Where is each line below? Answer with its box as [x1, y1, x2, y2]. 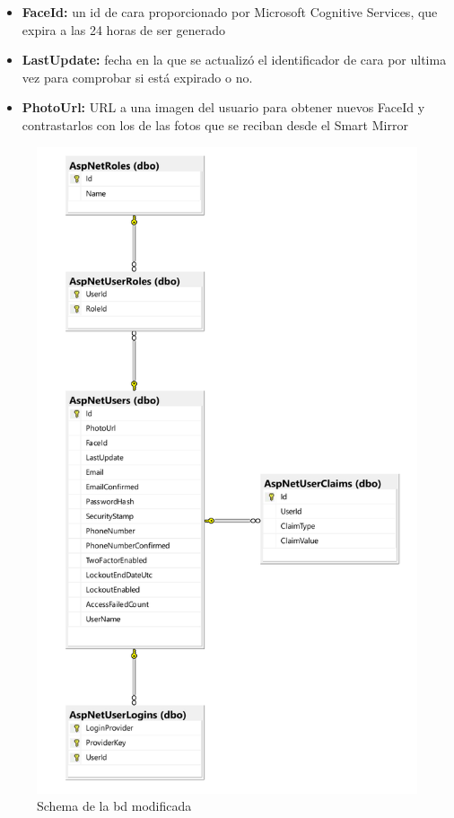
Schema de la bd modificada [37, 796, 192, 815]
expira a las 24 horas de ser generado [22, 20, 226, 39]
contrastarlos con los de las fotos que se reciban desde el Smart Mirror [22, 115, 408, 134]
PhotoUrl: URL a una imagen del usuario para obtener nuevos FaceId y [22, 98, 425, 117]
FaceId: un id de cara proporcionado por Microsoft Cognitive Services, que [22, 3, 438, 21]
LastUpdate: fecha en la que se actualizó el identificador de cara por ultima [22, 50, 447, 69]
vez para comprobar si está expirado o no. [22, 67, 253, 86]
